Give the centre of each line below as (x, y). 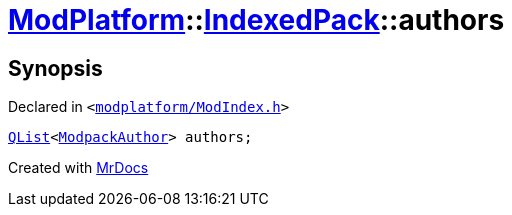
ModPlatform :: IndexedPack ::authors (256, 20)
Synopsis (55, 68)
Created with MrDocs (78, 168)
